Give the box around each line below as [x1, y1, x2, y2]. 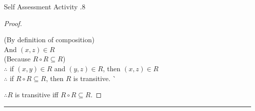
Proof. [4, 18, 22, 28]
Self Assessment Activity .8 [4, 1, 85, 11]
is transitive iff [15, 89, 59, 100]
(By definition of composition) [4, 34, 95, 45]
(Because [4, 54, 31, 64]
